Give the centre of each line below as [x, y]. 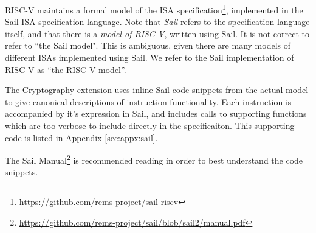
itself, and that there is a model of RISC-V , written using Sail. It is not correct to [157, 33]
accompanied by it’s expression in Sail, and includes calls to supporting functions [156, 113]
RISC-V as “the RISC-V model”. [66, 69]
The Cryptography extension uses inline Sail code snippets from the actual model [157, 90]
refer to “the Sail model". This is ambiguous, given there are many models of [148, 45]
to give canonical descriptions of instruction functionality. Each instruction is [148, 101]
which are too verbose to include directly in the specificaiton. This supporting [150, 125]
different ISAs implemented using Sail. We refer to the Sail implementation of [149, 57]
